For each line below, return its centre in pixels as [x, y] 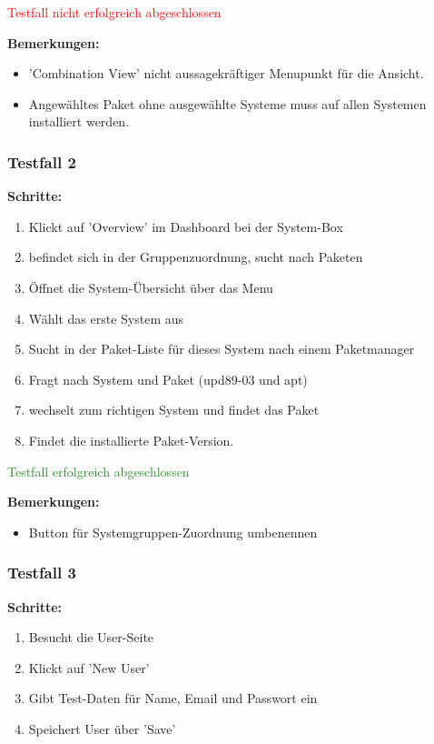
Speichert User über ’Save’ [102, 728]
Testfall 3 [42, 573]
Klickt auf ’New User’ [89, 667]
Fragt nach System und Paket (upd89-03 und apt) [168, 379]
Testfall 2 [42, 161]
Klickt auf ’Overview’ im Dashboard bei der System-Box [186, 226]
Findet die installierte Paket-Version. [131, 440]
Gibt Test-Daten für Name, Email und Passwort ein [173, 698]
